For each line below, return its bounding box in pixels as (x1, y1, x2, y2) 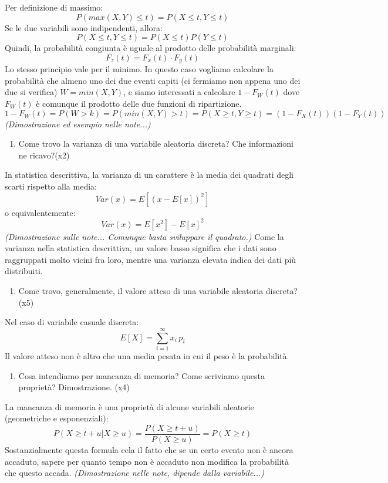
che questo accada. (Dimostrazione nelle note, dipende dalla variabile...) (5, 467, 264, 479)
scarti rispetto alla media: (5, 180, 97, 192)
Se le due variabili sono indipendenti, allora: (5, 21, 163, 33)
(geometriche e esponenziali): (5, 412, 109, 424)
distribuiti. (5, 265, 43, 277)
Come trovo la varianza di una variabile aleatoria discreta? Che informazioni (18, 137, 293, 150)
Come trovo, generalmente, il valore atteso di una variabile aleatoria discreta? (18, 285, 298, 297)
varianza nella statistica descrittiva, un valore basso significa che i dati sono (5, 242, 276, 254)
